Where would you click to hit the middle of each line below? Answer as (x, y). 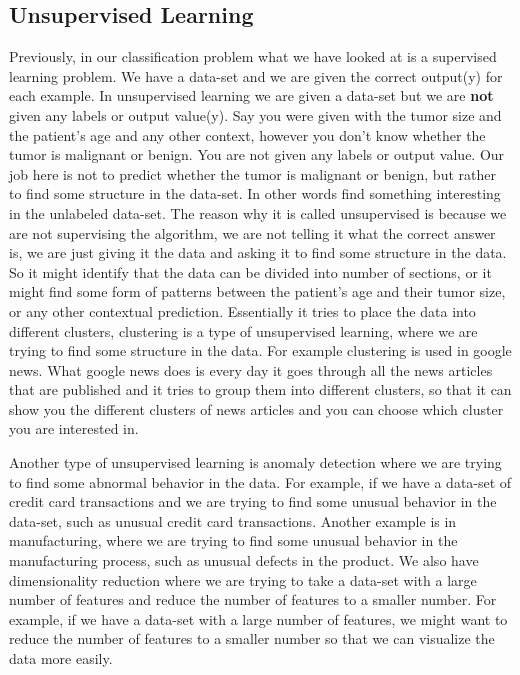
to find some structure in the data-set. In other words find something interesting (255, 193)
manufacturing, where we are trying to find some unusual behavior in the (233, 540)
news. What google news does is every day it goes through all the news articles (251, 369)
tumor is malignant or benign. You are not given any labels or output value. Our (257, 154)
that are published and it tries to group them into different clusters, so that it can (260, 389)
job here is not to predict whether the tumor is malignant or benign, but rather (252, 173)
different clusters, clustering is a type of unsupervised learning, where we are (243, 330)
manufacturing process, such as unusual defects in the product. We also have (244, 560)
